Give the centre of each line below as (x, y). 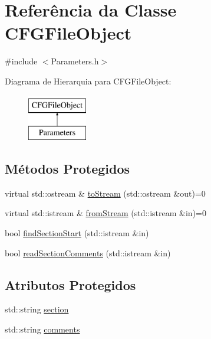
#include (21, 61)
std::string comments (42, 329)
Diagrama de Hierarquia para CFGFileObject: (88, 81)
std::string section (37, 309)
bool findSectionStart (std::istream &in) (77, 233)
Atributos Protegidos (70, 284)
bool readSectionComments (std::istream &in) (88, 252)
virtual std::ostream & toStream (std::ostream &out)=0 (105, 193)
